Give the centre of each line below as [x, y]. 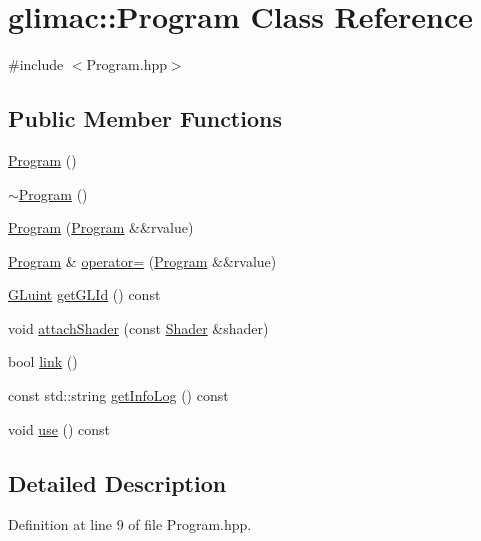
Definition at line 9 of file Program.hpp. [130, 524]
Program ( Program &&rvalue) [101, 227]
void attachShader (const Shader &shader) [138, 327]
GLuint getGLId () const [84, 294]
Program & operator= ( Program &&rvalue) [142, 260]
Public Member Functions [145, 118]
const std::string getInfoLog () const [118, 395]
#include [36, 64]
